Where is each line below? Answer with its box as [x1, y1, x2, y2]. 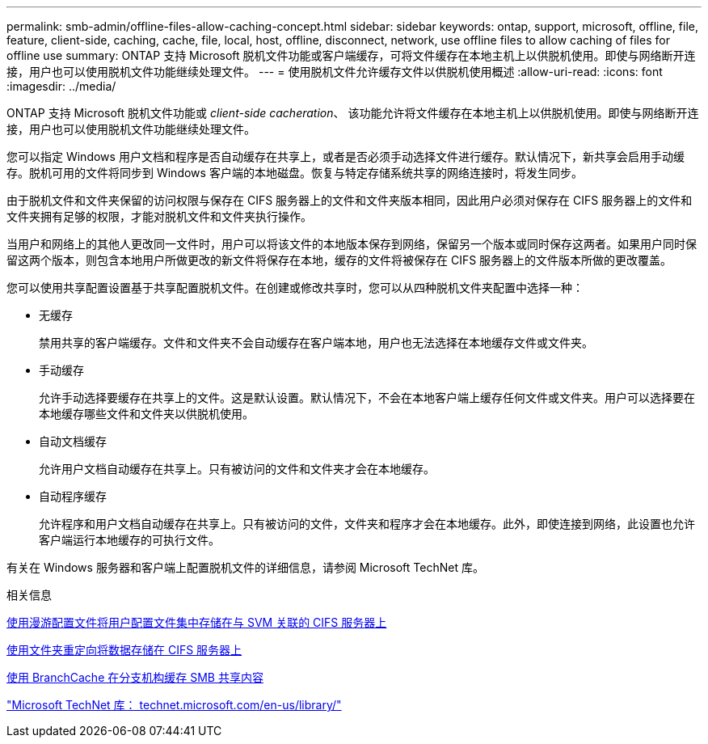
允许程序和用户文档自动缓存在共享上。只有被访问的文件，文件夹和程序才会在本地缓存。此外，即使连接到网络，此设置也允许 [39, 517, 695, 531]
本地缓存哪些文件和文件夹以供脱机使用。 [39, 407, 254, 421]
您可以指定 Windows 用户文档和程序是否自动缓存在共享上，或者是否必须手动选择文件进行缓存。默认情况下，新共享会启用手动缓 [6, 150, 685, 163]
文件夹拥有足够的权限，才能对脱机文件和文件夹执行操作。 [6, 209, 312, 223]
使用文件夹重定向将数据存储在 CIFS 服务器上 [6, 643, 242, 657]
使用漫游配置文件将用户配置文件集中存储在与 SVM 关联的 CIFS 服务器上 [6, 615, 387, 629]
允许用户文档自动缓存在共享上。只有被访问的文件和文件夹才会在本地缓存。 [39, 462, 435, 476]
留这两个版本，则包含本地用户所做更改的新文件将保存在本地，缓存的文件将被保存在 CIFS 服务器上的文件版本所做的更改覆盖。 [6, 253, 672, 267]
